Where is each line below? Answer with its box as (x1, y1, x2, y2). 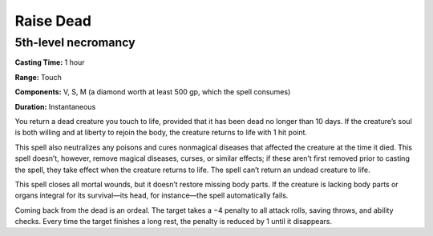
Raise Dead (14, 12, 92, 30)
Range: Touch (14, 72, 62, 82)
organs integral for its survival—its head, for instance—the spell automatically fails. (14, 190, 289, 200)
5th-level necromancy (14, 35, 136, 50)
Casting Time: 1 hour (14, 58, 85, 67)
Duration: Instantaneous (14, 102, 96, 111)
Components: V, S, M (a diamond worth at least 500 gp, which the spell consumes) (14, 87, 291, 97)
